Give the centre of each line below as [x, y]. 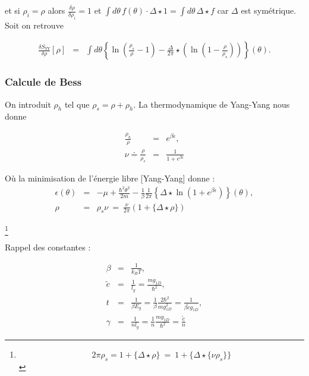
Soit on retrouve [34, 25]
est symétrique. [269, 10]
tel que [77, 104]
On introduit [28, 104]
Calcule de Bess [43, 82]
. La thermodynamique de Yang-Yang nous [212, 104]
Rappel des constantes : [48, 247]
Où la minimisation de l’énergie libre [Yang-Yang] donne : [110, 178]
